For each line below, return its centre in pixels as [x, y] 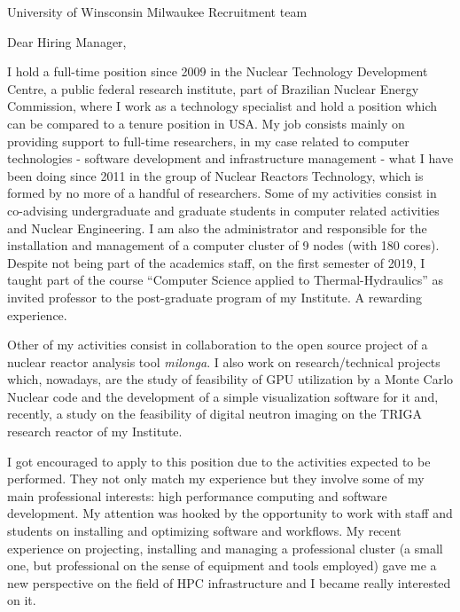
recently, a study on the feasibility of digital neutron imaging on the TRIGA [215, 414]
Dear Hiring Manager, [67, 41]
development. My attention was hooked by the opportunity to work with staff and [230, 513]
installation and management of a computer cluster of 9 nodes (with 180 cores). [223, 245]
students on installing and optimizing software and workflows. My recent [204, 531]
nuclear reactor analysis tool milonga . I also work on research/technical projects [224, 361]
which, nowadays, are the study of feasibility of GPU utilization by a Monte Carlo [230, 379]
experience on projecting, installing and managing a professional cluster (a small [225, 548]
